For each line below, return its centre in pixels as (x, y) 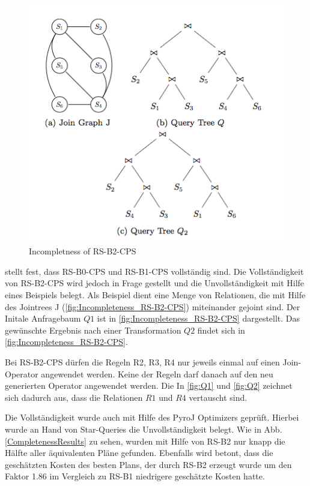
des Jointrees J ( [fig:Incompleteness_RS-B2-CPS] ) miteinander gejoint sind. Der (153, 306)
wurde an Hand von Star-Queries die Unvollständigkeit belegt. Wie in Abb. (144, 429)
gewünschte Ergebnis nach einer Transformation (93, 330)
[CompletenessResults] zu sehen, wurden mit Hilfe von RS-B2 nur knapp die (145, 441)
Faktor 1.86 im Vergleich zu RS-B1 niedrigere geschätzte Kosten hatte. (135, 476)
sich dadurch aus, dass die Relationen (74, 397)
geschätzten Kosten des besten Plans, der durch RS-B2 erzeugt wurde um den (148, 464)
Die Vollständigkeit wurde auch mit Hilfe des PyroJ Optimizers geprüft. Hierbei (152, 417)
